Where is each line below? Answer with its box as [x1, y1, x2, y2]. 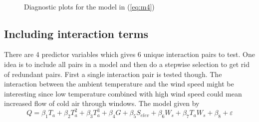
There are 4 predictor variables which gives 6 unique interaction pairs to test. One [4, 49, 256, 59]
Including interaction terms [4, 25, 149, 41]
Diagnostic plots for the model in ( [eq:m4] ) [24, 1, 155, 11]
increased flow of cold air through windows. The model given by [4, 98, 200, 108]
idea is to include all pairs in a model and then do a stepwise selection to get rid [4, 58, 250, 69]
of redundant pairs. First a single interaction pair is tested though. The [4, 68, 222, 79]
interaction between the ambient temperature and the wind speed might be [4, 78, 234, 89]
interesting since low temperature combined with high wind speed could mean [4, 88, 242, 98]
